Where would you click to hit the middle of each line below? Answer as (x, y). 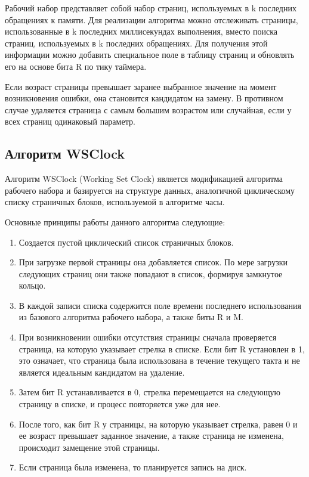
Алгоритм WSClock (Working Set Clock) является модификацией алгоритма (144, 179)
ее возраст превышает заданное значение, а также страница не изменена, (151, 436)
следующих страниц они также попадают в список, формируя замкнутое (151, 273)
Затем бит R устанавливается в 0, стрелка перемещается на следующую (149, 392)
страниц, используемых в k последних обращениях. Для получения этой (136, 43)
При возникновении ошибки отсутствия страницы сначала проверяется (148, 337)
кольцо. (32, 285)
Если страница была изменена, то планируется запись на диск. (133, 467)
